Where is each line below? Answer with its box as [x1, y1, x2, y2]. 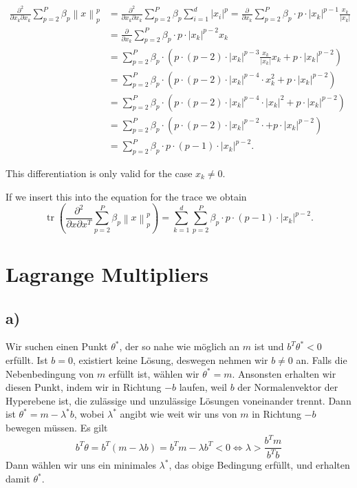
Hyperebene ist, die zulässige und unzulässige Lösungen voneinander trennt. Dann [6, 393, 351, 407]
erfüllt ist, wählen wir [108, 366, 199, 380]
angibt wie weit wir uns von [120, 407, 237, 421]
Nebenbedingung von [6, 366, 94, 380]
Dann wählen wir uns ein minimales [6, 458, 156, 472]
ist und [254, 339, 284, 354]
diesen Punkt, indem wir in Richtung [6, 380, 162, 394]
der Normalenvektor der [237, 380, 338, 394]
